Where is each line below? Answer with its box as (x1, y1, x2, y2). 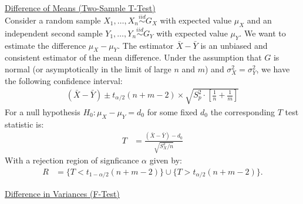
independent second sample (5, 26, 103, 39)
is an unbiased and (200, 39, 268, 51)
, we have (256, 63, 290, 75)
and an (247, 14, 272, 26)
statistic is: (5, 118, 44, 130)
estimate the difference (5, 39, 86, 51)
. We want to (239, 26, 286, 39)
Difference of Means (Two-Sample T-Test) (5, 2, 156, 14)
